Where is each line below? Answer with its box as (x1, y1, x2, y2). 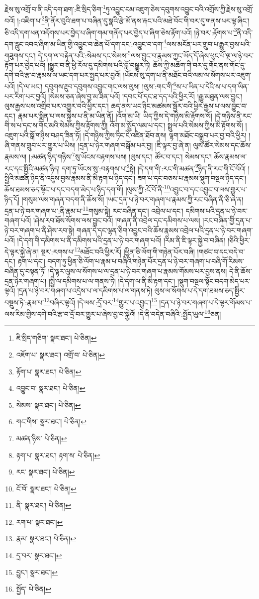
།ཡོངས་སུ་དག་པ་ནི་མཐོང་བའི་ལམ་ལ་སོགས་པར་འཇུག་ (123, 69, 252, 80)
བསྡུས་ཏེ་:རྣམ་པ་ (4, 297, 44, 307)
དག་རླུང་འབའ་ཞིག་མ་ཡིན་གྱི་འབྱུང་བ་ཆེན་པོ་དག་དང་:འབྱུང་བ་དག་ (4, 38, 164, 49)
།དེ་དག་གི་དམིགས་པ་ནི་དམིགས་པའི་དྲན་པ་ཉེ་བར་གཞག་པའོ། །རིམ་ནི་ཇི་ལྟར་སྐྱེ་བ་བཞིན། (17, 235, 226, 245)
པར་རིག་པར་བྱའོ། (4, 91, 46, 101)
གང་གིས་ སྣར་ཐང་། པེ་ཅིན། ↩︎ (16, 416, 86, 427)
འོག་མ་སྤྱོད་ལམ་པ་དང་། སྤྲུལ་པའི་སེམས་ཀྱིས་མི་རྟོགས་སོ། (110, 120, 243, 130)
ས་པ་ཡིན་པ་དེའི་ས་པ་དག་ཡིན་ (176, 81, 249, 92)
